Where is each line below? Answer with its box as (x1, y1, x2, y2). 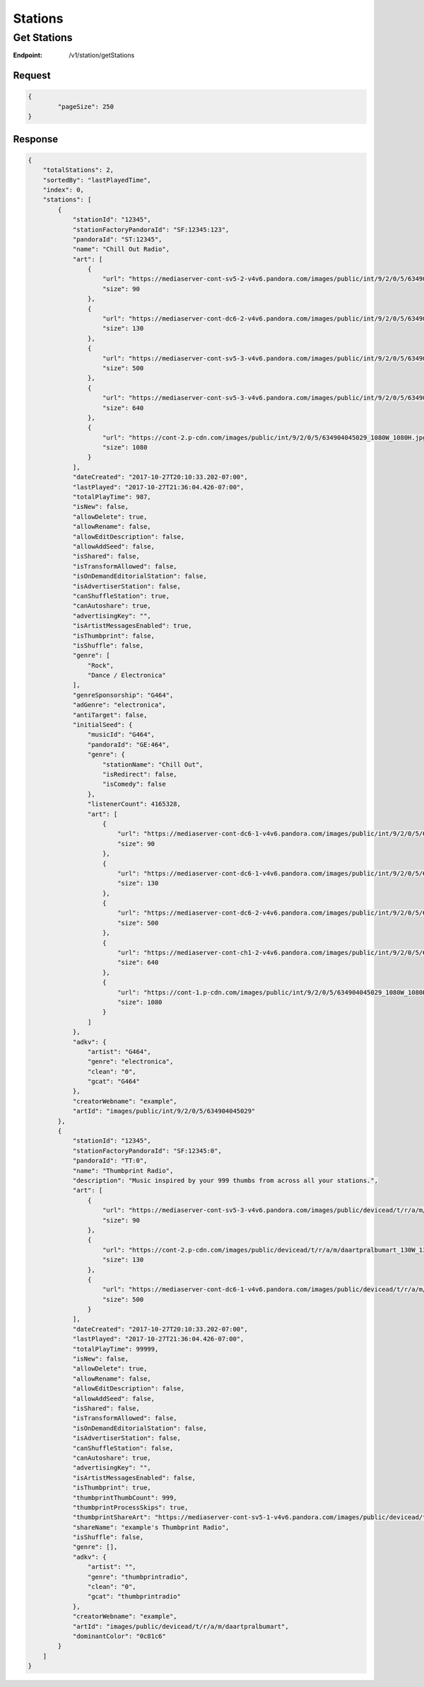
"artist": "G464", (87, 1048, 151, 1056)
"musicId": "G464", (87, 731, 155, 739)
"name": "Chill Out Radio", (72, 245, 170, 253)
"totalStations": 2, (42, 166, 114, 174)
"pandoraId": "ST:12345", (72, 235, 163, 244)
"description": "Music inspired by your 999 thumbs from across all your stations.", (72, 1177, 378, 1184)
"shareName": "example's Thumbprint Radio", (72, 1523, 230, 1531)
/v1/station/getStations (69, 51, 135, 59)
